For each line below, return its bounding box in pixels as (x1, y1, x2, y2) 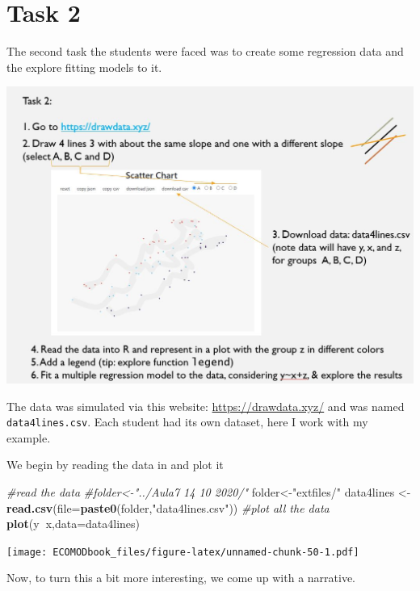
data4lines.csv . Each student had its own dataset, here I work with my (6, 413, 368, 430)
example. (6, 429, 51, 446)
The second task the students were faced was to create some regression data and (6, 43, 404, 60)
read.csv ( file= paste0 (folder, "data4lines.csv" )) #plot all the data (6, 499, 330, 516)
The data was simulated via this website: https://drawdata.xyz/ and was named (6, 397, 405, 414)
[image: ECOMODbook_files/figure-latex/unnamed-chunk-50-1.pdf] (6, 546, 359, 558)
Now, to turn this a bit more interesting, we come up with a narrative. (6, 569, 355, 586)
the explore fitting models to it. (6, 58, 162, 75)
